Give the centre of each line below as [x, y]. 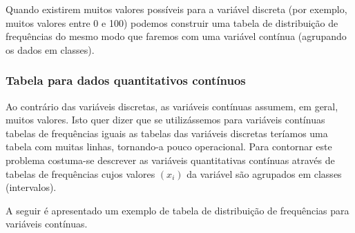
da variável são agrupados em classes [264, 173]
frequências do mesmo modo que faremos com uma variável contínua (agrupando [176, 36]
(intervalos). [31, 187]
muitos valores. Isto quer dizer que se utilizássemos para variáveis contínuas [165, 120]
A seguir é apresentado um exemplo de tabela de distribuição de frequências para [177, 210]
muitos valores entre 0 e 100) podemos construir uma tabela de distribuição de [172, 22]
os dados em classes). [50, 49]
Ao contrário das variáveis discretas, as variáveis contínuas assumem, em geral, [172, 106]
